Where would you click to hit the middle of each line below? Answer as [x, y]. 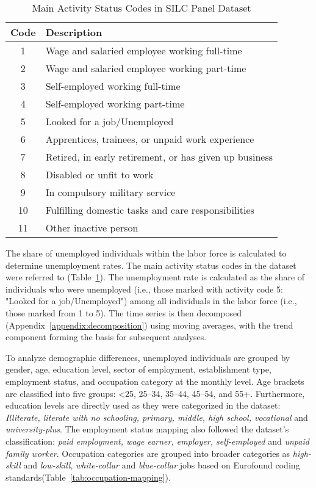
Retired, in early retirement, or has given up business [159, 157]
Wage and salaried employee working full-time [144, 50]
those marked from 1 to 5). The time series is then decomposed [124, 312]
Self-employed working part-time [115, 104]
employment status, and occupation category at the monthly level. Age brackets [155, 381]
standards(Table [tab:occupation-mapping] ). [88, 477]
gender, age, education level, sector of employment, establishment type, [138, 369]
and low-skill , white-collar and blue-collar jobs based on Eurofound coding [162, 465]
